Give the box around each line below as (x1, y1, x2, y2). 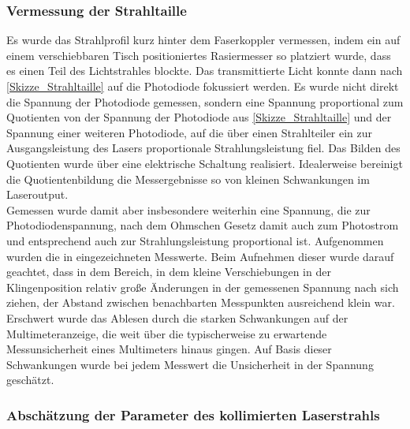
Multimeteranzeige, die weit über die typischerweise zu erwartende (6, 325, 327, 341)
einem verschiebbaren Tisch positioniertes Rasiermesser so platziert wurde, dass (6, 47, 391, 63)
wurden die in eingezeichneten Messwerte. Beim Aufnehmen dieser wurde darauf (6, 248, 394, 264)
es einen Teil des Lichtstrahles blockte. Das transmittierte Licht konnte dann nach (6, 62, 403, 79)
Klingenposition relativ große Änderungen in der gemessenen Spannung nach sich (6, 278, 399, 295)
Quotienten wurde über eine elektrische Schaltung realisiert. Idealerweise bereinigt (6, 155, 403, 171)
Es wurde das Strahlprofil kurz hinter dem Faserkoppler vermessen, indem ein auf (6, 32, 401, 48)
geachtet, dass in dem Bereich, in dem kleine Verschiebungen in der (6, 263, 331, 280)
